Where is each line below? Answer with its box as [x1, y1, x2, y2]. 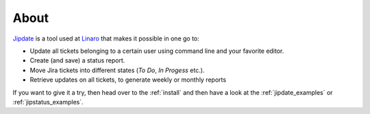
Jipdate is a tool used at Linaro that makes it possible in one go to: [12, 34, 200, 43]
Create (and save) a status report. [29, 56, 125, 65]
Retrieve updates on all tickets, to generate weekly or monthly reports [29, 76, 226, 84]
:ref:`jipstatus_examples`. [12, 98, 84, 106]
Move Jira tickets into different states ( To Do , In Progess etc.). [29, 66, 205, 74]
